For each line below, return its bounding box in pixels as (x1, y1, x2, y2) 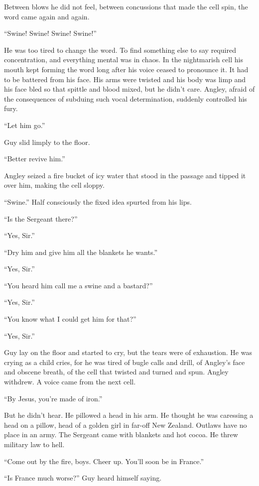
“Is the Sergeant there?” (4, 213, 78, 224)
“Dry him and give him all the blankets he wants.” (4, 246, 157, 257)
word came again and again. (4, 11, 90, 21)
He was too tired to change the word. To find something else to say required (4, 44, 236, 55)
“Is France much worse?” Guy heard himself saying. (4, 473, 162, 483)
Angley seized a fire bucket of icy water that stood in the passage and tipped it (4, 170, 246, 180)
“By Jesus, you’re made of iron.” (4, 393, 103, 403)
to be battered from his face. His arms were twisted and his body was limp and (4, 74, 246, 84)
